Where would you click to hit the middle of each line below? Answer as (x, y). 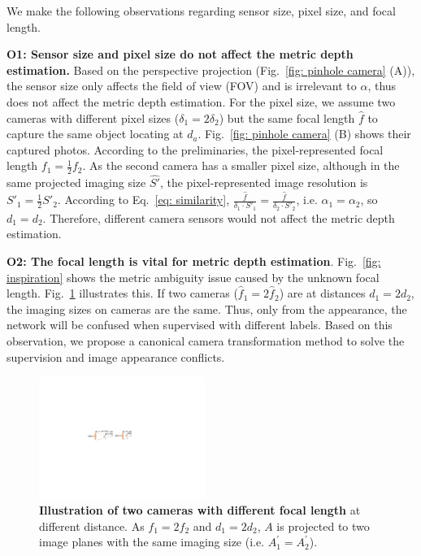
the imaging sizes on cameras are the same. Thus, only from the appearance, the (207, 308)
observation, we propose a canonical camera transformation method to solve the (206, 340)
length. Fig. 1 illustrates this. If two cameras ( (122, 293)
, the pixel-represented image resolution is (264, 182)
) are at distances (322, 293)
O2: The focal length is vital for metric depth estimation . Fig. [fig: (194, 261)
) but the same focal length (287, 117)
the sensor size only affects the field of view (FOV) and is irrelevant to (182, 86)
